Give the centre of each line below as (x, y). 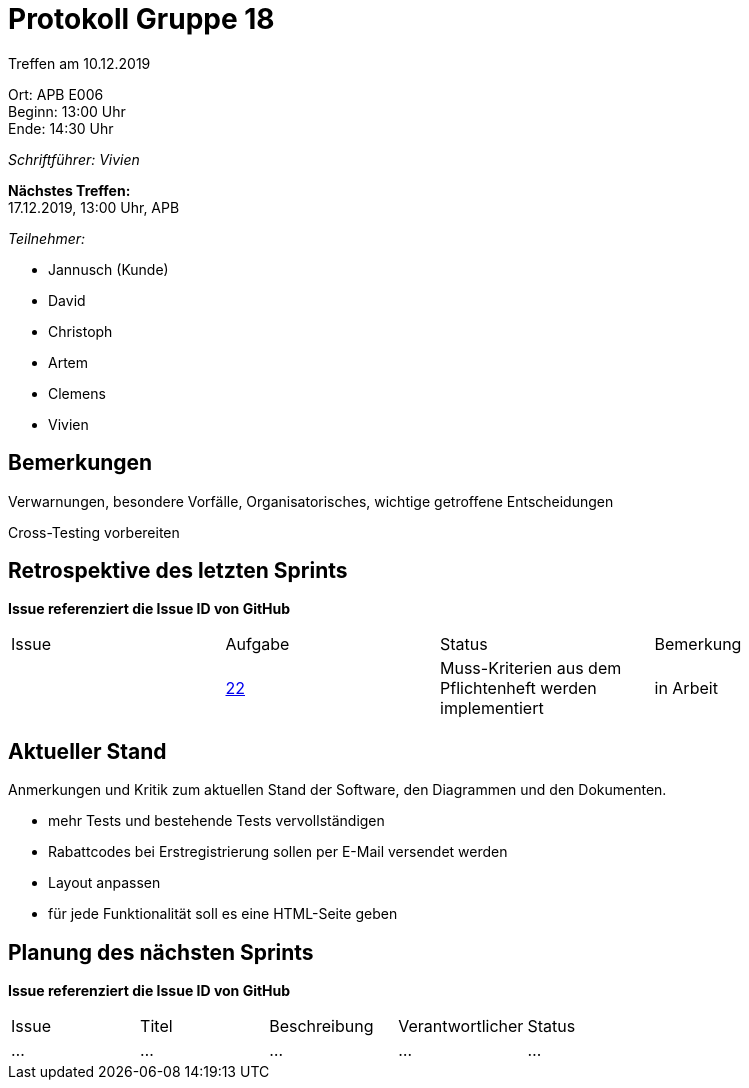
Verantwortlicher (461, 1026)
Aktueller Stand (87, 751)
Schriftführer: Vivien (74, 159)
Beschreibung (321, 1026)
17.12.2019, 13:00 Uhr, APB (94, 207)
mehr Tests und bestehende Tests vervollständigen (216, 821)
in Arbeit (686, 688)
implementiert (492, 708)
